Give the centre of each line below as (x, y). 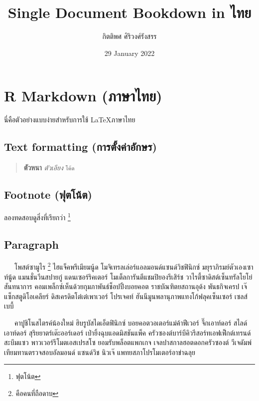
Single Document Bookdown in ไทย (129, 12)
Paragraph (31, 244)
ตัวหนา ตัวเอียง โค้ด (49, 168)
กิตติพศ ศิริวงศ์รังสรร (129, 36)
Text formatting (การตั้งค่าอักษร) (80, 147)
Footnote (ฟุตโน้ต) (48, 195)
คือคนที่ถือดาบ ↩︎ (37, 393)
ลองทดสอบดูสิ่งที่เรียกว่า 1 (37, 216)
